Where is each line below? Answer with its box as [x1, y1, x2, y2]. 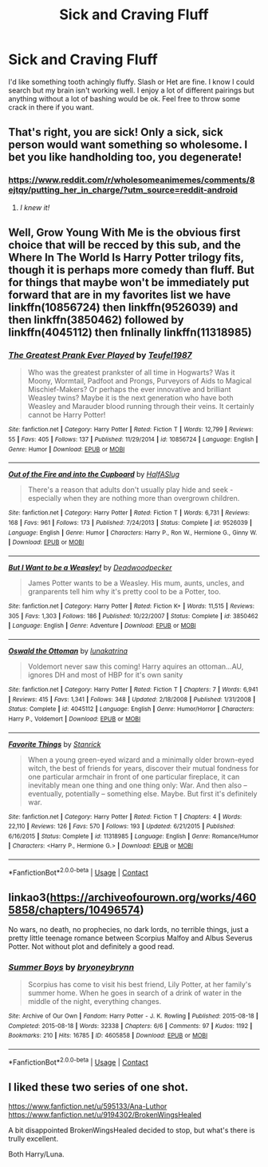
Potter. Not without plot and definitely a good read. [8, 941, 175, 951]
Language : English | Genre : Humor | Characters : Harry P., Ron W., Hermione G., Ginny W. [8, 529, 258, 537]
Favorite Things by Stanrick [8, 739, 101, 748]
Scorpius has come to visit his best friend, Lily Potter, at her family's [27, 979, 252, 989]
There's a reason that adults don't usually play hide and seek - [27, 485, 234, 494]
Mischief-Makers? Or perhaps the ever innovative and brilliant [27, 385, 231, 395]
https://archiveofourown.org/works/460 [49, 891, 257, 904]
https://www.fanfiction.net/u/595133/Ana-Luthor [8, 1102, 167, 1111]
